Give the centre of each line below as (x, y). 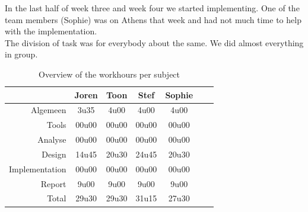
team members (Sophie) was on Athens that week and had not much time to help (153, 19)
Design (54, 154)
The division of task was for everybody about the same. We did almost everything (154, 42)
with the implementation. (51, 31)
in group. (21, 54)
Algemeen (48, 110)
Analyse (52, 139)
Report (53, 183)
